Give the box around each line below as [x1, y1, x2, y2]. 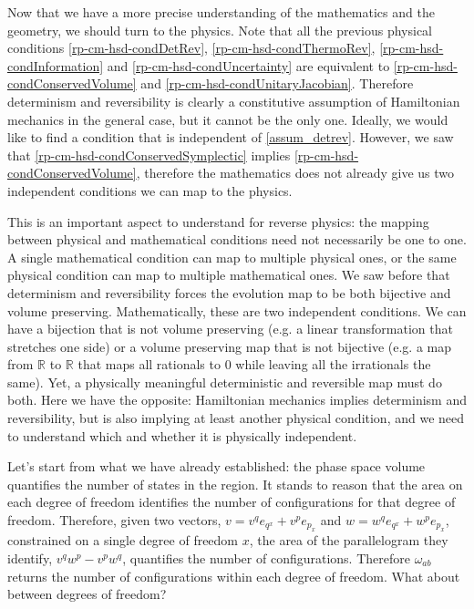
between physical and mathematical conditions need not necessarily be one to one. [7, 230, 467, 249]
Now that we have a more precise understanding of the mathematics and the [7, 3, 435, 21]
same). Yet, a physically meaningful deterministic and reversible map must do [7, 372, 442, 391]
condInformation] [7, 56, 104, 75]
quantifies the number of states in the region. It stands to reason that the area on [7, 474, 463, 493]
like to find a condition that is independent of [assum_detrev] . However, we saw [7, 128, 454, 147]
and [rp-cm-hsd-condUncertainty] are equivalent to [107, 56, 390, 75]
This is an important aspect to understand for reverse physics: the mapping [7, 212, 429, 231]
